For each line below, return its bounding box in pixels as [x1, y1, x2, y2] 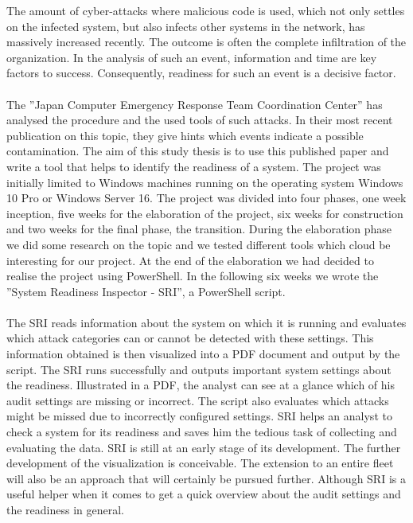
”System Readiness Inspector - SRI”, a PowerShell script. [6, 283, 286, 299]
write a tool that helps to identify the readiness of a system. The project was [6, 158, 381, 174]
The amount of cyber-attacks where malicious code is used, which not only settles [6, 2, 405, 18]
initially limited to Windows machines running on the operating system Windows [6, 174, 403, 190]
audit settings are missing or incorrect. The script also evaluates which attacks [6, 392, 389, 408]
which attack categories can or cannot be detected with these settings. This [6, 330, 374, 346]
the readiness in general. [6, 502, 125, 517]
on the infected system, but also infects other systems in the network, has [6, 18, 365, 34]
